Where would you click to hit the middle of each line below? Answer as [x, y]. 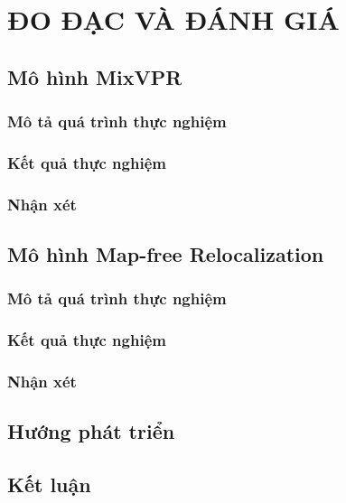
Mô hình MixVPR [95, 76]
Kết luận [49, 484]
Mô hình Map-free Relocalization [166, 254]
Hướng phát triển [91, 431]
